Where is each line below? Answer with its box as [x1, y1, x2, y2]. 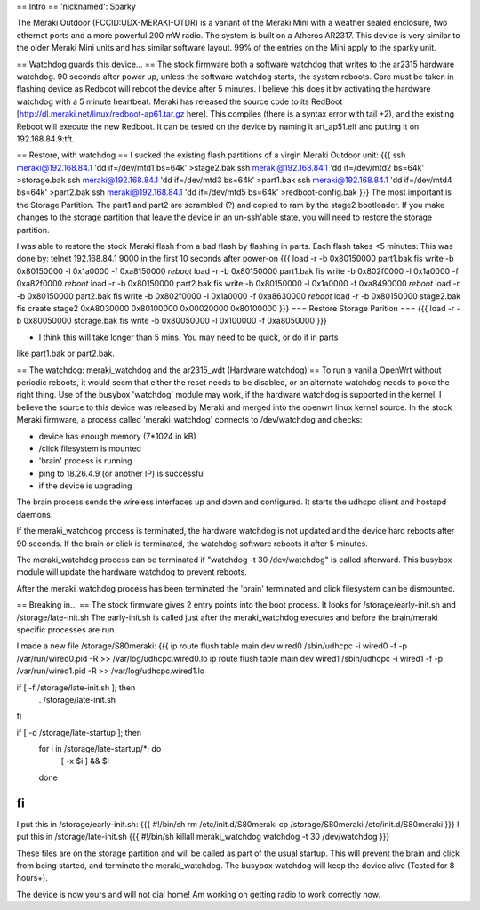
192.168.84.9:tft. [16, 133, 75, 144]
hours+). [16, 873, 49, 883]
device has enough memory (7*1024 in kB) [38, 431, 197, 441]
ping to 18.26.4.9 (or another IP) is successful [38, 468, 205, 479]
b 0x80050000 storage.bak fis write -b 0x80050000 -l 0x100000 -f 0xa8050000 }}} [16, 316, 328, 326]
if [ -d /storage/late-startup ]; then [16, 727, 142, 737]
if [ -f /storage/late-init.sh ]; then [16, 681, 136, 693]
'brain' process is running [38, 455, 132, 466]
